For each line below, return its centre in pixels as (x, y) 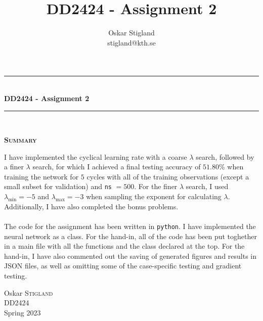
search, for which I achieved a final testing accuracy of (117, 167)
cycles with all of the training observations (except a (168, 176)
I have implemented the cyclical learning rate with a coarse (96, 156)
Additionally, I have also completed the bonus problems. (91, 206)
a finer (14, 167)
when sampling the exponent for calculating (154, 196)
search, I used (207, 186)
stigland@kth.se (131, 42)
